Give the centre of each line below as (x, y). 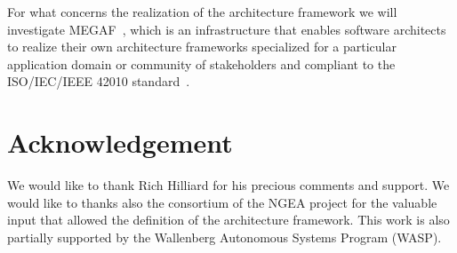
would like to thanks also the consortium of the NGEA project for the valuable (222, 202)
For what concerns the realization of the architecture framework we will (202, 12)
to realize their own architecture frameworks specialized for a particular (202, 47)
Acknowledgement (120, 142)
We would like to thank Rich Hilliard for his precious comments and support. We (228, 185)
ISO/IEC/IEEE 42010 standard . (99, 81)
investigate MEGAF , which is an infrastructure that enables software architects (227, 29)
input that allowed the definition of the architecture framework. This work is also (228, 220)
